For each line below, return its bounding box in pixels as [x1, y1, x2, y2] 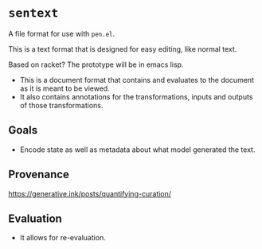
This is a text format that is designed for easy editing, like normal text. [8, 44, 237, 53]
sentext [8, 6, 59, 21]
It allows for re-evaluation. [19, 233, 106, 243]
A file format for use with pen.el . [8, 29, 115, 38]
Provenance [8, 168, 70, 181]
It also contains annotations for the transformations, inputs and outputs [19, 91, 253, 101]
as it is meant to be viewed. [19, 84, 110, 93]
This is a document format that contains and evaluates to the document [19, 75, 255, 84]
